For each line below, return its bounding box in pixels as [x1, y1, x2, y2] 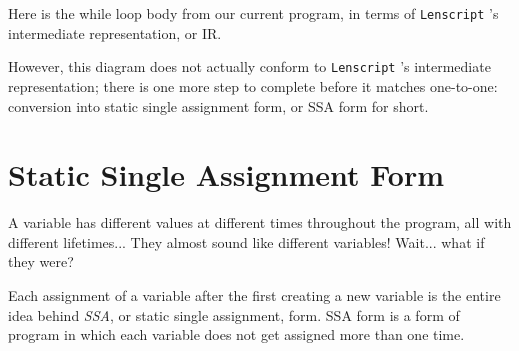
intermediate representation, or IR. [8, 22, 222, 43]
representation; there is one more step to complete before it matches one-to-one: [8, 75, 498, 96]
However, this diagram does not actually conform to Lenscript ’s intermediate [8, 56, 491, 77]
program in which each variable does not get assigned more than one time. [8, 324, 465, 345]
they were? [8, 251, 74, 272]
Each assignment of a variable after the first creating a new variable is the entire [8, 285, 501, 305]
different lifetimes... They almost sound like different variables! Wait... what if [8, 231, 485, 252]
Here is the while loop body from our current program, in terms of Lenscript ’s [8, 3, 499, 23]
